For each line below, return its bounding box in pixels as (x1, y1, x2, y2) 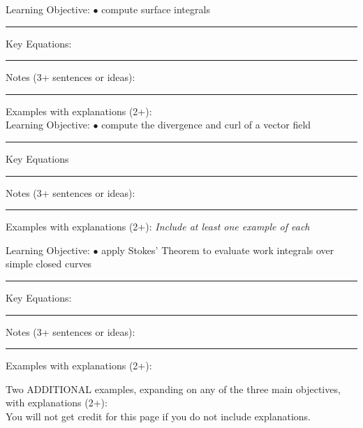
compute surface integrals (101, 2, 210, 16)
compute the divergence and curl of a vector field (101, 117, 311, 132)
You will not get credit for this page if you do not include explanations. (6, 408, 311, 423)
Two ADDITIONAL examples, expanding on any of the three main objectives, (6, 381, 341, 396)
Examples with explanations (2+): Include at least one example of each (6, 219, 310, 234)
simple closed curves (6, 256, 92, 271)
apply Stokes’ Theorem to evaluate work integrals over (101, 242, 334, 257)
